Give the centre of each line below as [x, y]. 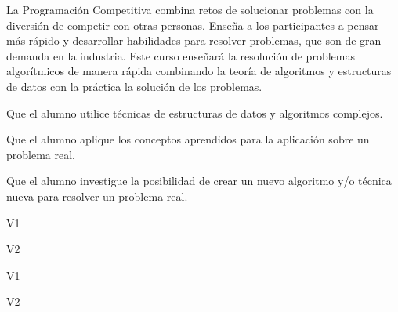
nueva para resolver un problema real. [97, 196]
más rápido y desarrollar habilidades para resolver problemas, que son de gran [194, 40]
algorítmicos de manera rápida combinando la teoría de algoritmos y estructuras [199, 71]
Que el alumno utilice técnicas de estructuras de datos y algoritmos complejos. [195, 112]
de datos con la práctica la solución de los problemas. [134, 86]
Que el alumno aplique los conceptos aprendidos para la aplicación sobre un [188, 139]
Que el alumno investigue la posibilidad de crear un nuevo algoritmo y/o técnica [199, 181]
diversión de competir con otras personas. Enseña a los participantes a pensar [193, 25]
